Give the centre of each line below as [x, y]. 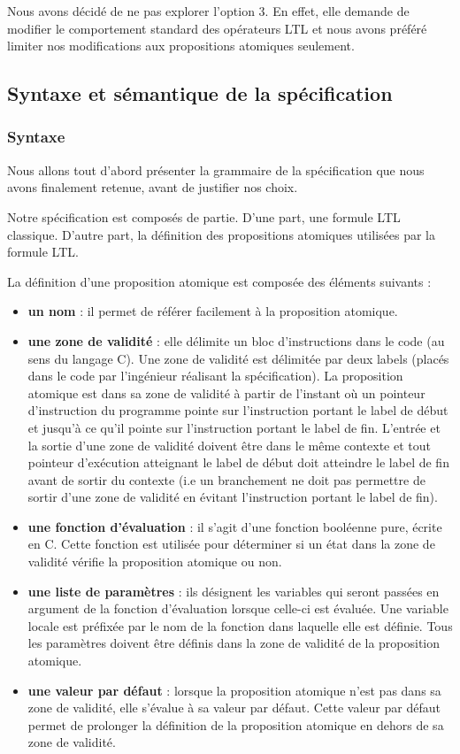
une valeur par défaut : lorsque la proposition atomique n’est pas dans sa [234, 690]
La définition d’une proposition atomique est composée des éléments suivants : [219, 281]
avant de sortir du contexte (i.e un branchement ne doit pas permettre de [226, 479]
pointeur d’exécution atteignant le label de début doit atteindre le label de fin [238, 462]
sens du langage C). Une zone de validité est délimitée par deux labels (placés [238, 358]
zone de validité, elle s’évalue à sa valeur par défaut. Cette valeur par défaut [234, 708]
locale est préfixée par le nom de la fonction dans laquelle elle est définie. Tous [240, 625]
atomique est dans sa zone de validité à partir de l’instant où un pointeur [226, 392]
